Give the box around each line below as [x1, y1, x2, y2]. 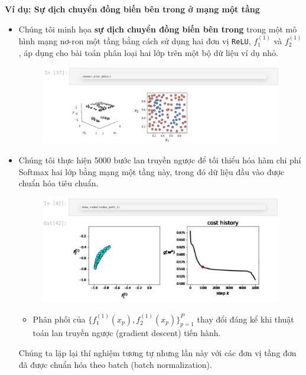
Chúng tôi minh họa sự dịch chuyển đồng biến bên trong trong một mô [18, 22, 297, 35]
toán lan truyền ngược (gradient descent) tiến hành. [32, 327, 221, 339]
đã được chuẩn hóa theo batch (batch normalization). [18, 358, 212, 370]
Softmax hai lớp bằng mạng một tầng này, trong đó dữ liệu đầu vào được [18, 165, 285, 177]
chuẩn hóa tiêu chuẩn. [18, 177, 99, 189]
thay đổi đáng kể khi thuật [197, 312, 294, 325]
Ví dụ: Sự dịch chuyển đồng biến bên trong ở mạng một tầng [5, 3, 260, 15]
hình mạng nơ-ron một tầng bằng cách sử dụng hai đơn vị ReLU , [18, 35, 251, 47]
